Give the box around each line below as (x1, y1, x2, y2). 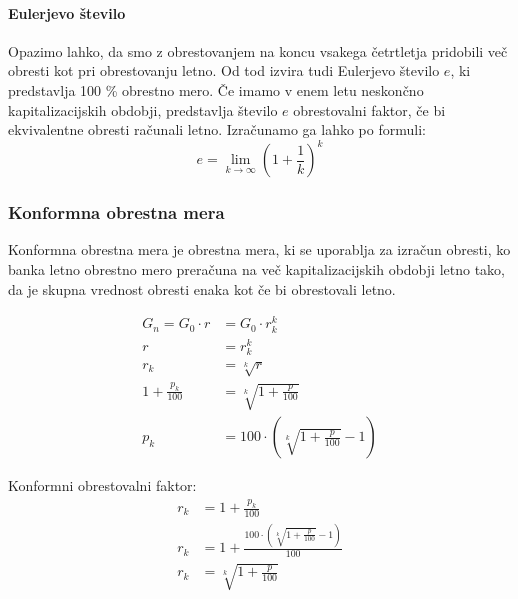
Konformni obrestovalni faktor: (8, 475, 197, 496)
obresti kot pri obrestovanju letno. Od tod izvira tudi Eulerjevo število (8, 60, 440, 81)
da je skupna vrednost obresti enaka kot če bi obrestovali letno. (8, 278, 396, 299)
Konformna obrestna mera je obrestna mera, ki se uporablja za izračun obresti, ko (8, 239, 511, 260)
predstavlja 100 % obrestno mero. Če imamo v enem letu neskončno (8, 79, 424, 100)
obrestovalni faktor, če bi (293, 99, 446, 120)
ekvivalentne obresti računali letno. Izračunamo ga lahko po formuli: (8, 119, 426, 140)
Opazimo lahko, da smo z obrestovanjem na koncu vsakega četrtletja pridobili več (8, 40, 508, 61)
